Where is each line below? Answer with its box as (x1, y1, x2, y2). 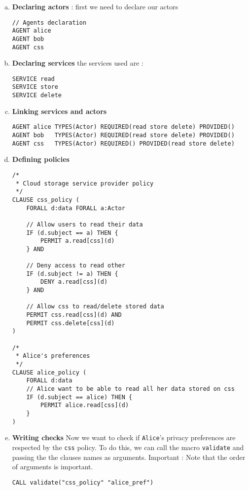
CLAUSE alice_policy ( (12, 369, 87, 376)
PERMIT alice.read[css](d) (40, 402, 129, 409)
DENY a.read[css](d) (40, 278, 108, 286)
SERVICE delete (12, 92, 62, 99)
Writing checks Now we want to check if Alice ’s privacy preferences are (12, 432, 236, 443)
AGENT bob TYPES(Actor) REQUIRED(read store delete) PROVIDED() (12, 132, 235, 139)
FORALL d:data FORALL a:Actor (26, 204, 125, 212)
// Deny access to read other (26, 262, 125, 269)
